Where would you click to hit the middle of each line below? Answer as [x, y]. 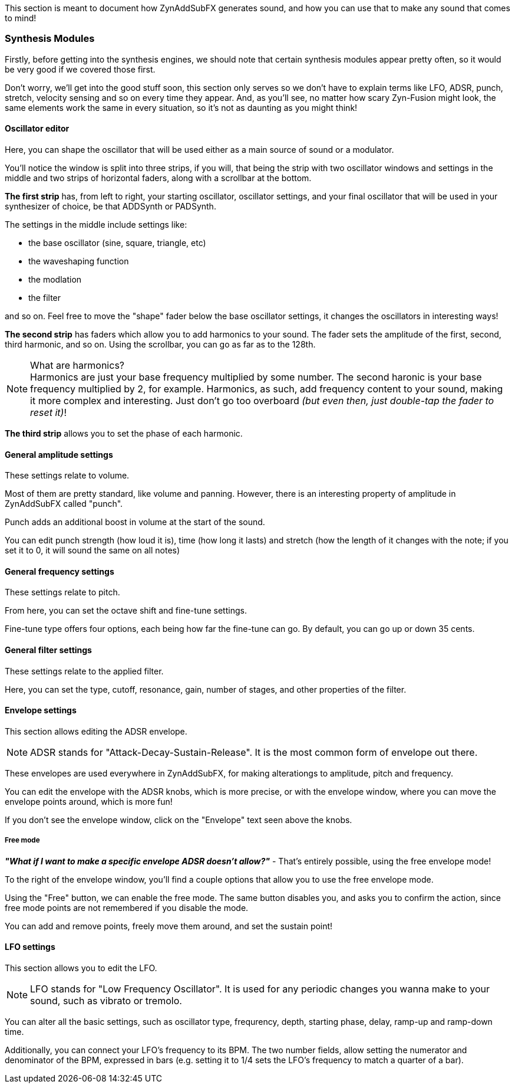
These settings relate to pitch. [62, 592]
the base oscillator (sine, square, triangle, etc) [117, 242]
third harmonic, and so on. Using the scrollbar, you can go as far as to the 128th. [160, 344]
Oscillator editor [37, 129]
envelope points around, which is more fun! [89, 801]
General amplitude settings [59, 454]
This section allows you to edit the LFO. [81, 968]
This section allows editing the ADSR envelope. [96, 731]
